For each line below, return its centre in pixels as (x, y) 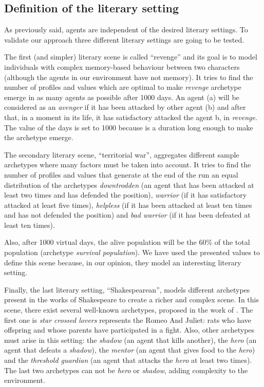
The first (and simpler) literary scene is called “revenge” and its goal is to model (131, 57)
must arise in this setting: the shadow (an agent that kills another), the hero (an (130, 340)
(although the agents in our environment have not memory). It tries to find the (129, 77)
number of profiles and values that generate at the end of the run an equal (121, 174)
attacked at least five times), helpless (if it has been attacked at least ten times (128, 205)
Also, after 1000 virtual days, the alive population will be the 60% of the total (127, 242)
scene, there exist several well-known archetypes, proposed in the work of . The (129, 310)
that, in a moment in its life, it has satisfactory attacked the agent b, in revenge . (131, 117)
